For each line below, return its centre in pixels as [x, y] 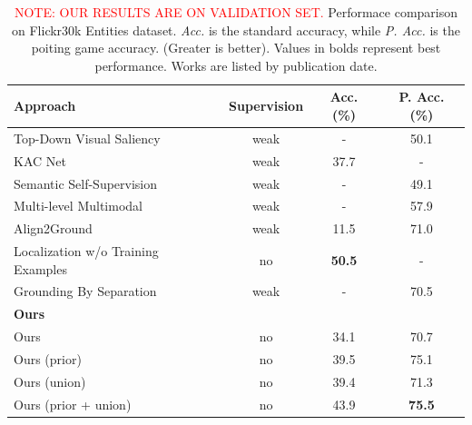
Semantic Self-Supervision [86, 183]
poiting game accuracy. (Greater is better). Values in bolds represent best [236, 48]
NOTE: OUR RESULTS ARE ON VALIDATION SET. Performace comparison [236, 12]
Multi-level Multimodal [78, 206]
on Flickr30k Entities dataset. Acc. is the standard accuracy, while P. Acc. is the [236, 30]
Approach [45, 106]
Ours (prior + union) [73, 404]
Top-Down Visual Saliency [87, 138]
